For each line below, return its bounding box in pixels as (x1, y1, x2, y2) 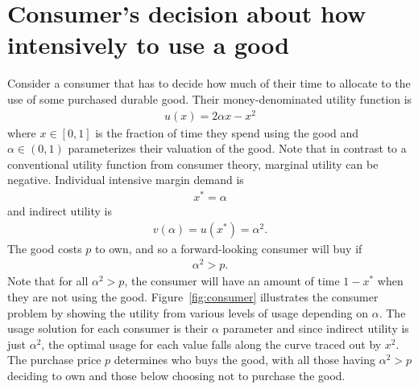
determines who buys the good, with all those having (114, 351, 376, 368)
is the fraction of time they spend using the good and (95, 124, 359, 141)
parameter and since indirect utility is (222, 320, 409, 337)
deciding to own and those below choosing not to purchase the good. (7, 366, 346, 383)
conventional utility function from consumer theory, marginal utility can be (7, 155, 379, 172)
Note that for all (7, 272, 89, 289)
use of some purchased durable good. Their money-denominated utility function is (7, 90, 412, 107)
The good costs (7, 240, 82, 256)
